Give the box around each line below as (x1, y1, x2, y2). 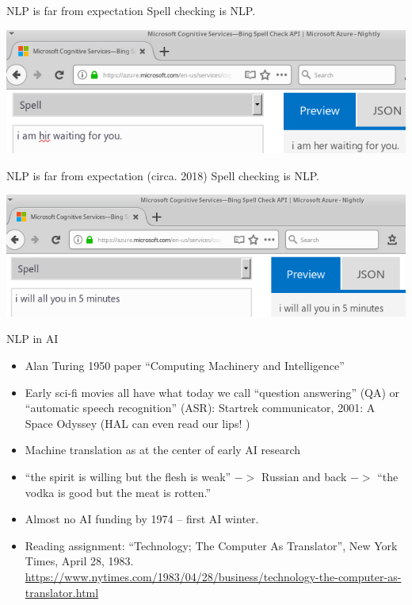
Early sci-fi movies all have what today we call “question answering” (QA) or (25, 383, 400, 400)
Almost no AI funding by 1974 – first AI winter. (25, 511, 259, 527)
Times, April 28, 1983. (25, 553, 134, 569)
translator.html (25, 584, 99, 600)
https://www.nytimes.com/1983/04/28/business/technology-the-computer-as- (25, 568, 402, 585)
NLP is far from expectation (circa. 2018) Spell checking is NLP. (6, 167, 319, 183)
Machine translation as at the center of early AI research (25, 441, 301, 458)
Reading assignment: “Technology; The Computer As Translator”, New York (25, 537, 398, 553)
